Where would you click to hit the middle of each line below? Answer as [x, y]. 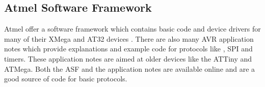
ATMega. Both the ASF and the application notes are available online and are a [130, 68]
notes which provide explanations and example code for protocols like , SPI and [128, 49]
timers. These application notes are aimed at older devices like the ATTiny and [128, 58]
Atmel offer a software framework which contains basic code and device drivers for [132, 29]
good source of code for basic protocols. [66, 79]
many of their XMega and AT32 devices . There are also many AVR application [129, 38]
